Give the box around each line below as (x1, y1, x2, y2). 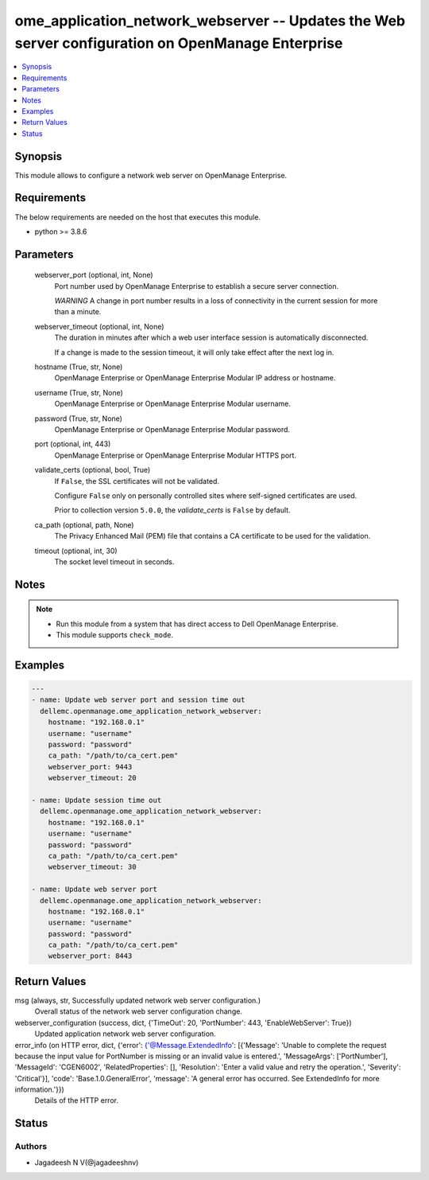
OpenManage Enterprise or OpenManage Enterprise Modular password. (54, 424, 290, 434)
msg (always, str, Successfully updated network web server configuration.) (14, 995, 261, 1005)
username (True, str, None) (34, 387, 123, 397)
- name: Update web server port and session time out (31, 695, 245, 704)
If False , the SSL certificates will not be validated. (54, 476, 220, 485)
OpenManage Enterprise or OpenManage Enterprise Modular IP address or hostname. (54, 373, 336, 383)
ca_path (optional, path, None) (34, 520, 134, 529)
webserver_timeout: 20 (48, 773, 137, 783)
